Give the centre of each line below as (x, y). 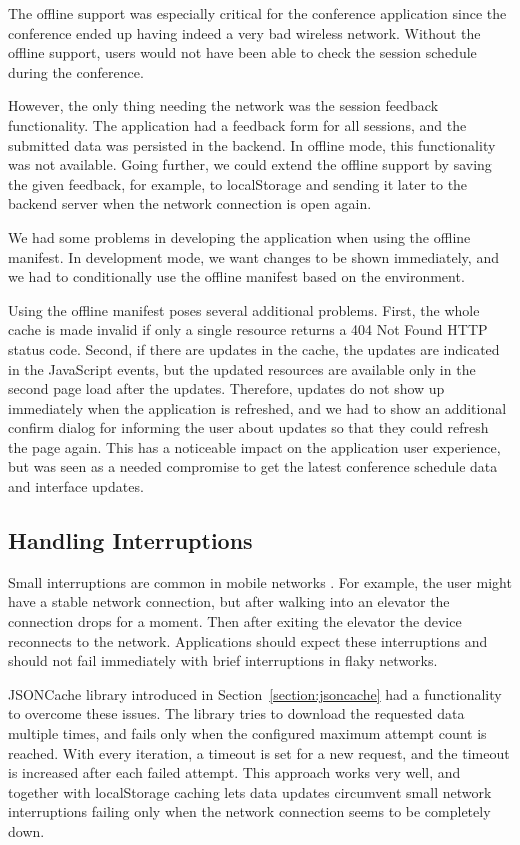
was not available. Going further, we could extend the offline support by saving (250, 164)
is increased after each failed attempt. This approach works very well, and (234, 772)
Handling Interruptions (130, 540)
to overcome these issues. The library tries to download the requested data (236, 713)
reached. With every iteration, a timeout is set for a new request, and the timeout (259, 752)
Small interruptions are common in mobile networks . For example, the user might (260, 581)
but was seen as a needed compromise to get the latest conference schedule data (253, 466)
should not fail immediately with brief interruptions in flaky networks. (223, 660)
